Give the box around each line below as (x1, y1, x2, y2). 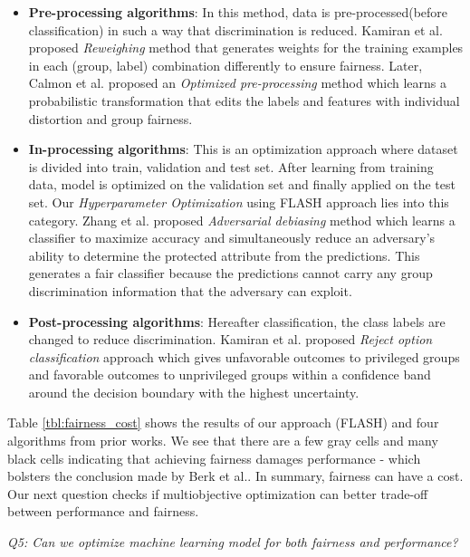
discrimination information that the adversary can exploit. (28, 281, 352, 300)
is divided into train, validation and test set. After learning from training (28, 157, 434, 176)
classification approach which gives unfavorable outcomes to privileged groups (28, 347, 460, 366)
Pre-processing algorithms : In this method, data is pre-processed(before (28, 3, 448, 21)
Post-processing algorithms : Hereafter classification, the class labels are (28, 312, 446, 331)
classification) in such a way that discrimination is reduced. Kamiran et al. (28, 20, 443, 39)
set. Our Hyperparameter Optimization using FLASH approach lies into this (28, 192, 449, 211)
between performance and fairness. (7, 502, 199, 521)
